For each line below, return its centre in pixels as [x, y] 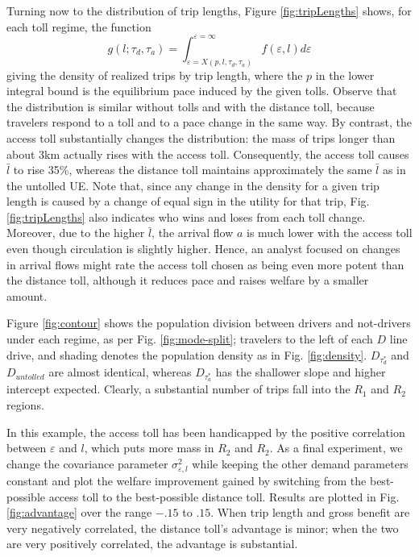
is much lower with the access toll [330, 233]
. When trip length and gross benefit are [310, 512]
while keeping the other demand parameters [300, 463]
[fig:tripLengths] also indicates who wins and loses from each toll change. [186, 216]
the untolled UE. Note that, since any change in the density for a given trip [193, 185]
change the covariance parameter [87, 463]
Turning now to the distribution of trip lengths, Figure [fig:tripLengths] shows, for [209, 10]
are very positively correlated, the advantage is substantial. [152, 544]
